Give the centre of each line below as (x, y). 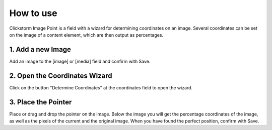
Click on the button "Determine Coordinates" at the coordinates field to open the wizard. (101, 87)
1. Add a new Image (40, 49)
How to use (33, 13)
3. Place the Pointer (41, 102)
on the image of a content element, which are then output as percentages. (86, 35)
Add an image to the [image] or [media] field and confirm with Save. (80, 61)
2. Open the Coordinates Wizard (61, 76)
